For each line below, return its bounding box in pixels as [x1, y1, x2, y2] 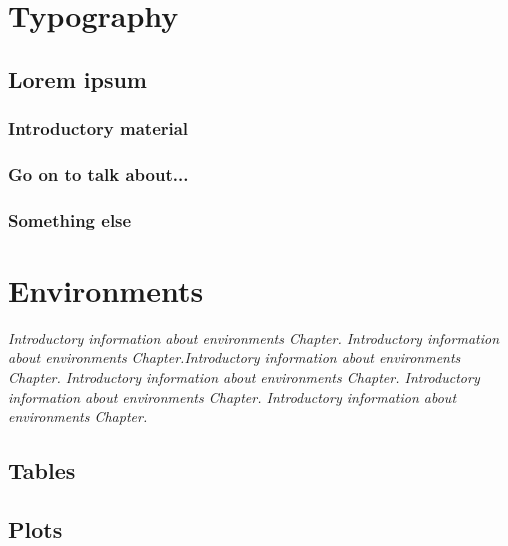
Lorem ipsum [8, 63, 147, 94]
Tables [8, 455, 76, 486]
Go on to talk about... [8, 161, 189, 186]
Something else [8, 207, 132, 232]
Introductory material [8, 116, 189, 141]
